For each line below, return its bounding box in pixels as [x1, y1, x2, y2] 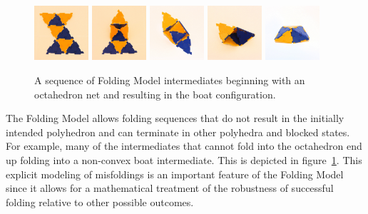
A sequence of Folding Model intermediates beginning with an [34, 72, 305, 87]
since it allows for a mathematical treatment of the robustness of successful [6, 180, 334, 195]
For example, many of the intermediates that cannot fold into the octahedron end [6, 138, 362, 153]
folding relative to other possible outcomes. [6, 194, 194, 209]
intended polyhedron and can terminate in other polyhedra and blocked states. [6, 124, 350, 139]
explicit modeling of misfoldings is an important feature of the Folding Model [6, 166, 344, 181]
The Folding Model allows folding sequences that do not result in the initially [6, 111, 344, 126]
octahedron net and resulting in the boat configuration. [34, 86, 276, 101]
